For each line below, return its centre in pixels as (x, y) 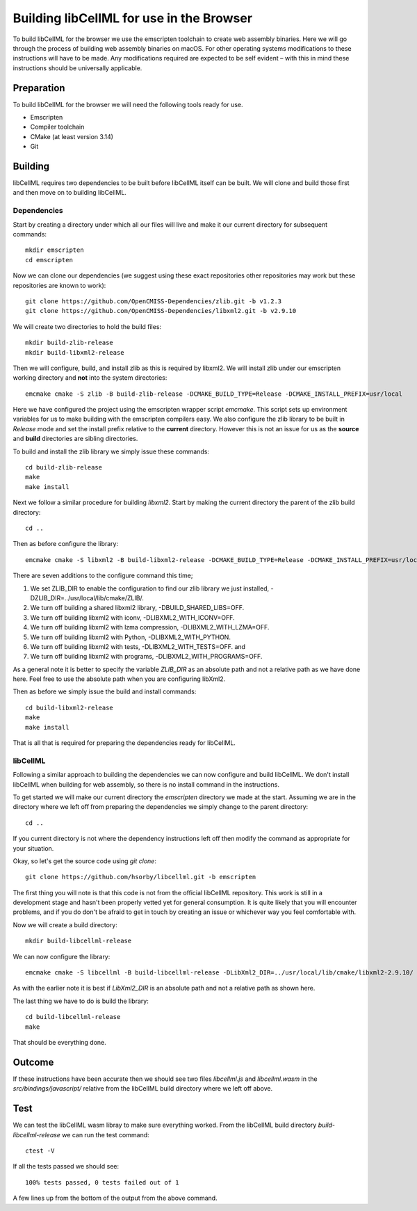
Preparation (39, 88)
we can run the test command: (105, 1134)
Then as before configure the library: (65, 544)
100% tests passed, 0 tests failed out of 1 (103, 1182)
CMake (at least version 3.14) (72, 136)
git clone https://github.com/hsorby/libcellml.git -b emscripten (141, 877)
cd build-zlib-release (64, 467)
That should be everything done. (60, 1042)
